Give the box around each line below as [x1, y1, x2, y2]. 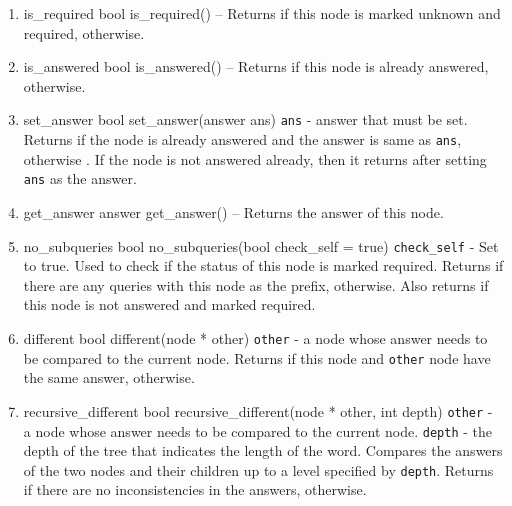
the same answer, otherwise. [23, 367, 195, 388]
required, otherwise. [23, 22, 145, 43]
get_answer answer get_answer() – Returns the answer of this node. [23, 201, 444, 222]
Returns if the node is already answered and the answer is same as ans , [23, 129, 462, 150]
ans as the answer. [23, 168, 137, 189]
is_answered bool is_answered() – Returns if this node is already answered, [23, 56, 489, 77]
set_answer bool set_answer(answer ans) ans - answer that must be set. [23, 109, 468, 130]
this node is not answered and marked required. [23, 294, 316, 315]
